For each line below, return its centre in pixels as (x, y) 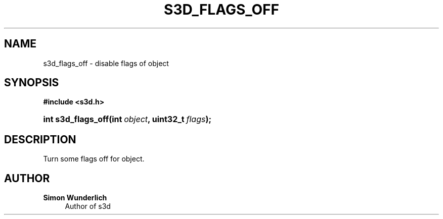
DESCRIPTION (40, 139)
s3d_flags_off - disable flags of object (106, 63)
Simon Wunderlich (75, 198)
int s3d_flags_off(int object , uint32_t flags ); (127, 119)
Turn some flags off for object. (94, 159)
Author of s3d (88, 206)
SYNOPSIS (32, 83)
